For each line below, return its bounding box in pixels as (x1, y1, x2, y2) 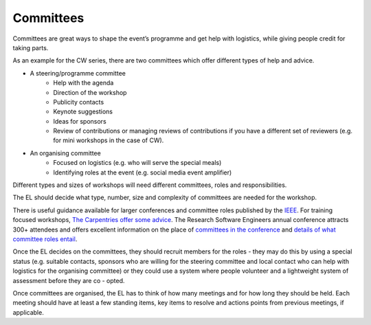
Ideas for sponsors (53, 117, 106, 125)
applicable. (12, 308, 44, 316)
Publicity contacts (53, 98, 104, 106)
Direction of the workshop (53, 88, 127, 96)
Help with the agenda (53, 79, 114, 87)
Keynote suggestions (53, 107, 113, 116)
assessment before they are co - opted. (12, 276, 125, 284)
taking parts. (12, 43, 49, 52)
